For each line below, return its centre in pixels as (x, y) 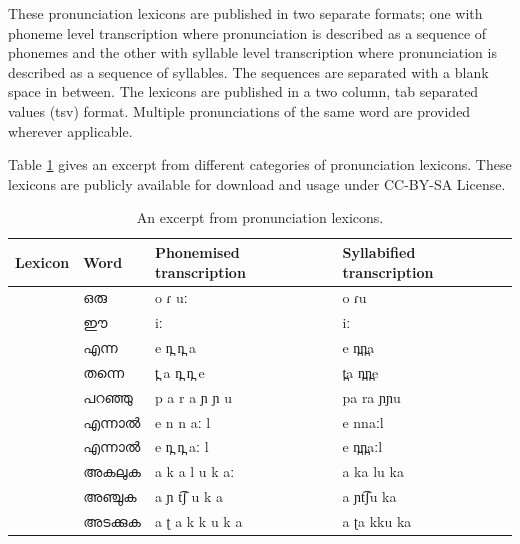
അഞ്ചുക (110, 496)
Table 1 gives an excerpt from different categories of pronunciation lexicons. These (260, 164)
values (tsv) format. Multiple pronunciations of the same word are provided (239, 110)
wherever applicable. (70, 130)
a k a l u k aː (194, 471)
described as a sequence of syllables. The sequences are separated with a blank (248, 71)
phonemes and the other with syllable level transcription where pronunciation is (252, 52)
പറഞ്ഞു (108, 396)
